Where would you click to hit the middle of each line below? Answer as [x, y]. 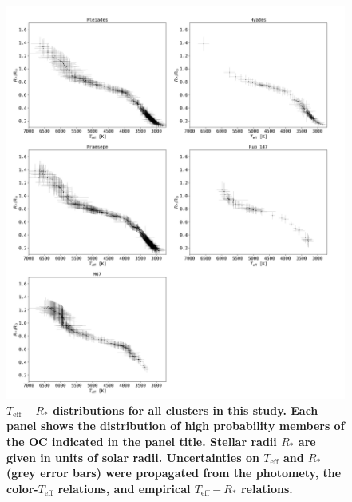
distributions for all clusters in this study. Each [186, 410]
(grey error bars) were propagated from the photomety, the [174, 473]
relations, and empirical [124, 488]
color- [22, 488]
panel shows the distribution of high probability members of [176, 426]
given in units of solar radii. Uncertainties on [133, 457]
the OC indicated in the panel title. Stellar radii [142, 441]
